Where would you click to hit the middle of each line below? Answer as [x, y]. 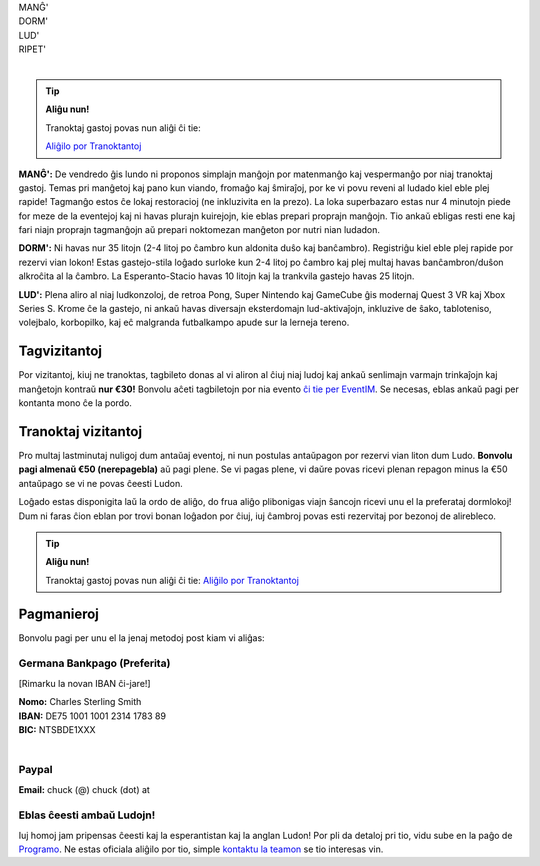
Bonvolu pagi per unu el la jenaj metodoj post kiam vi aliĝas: [141, 637]
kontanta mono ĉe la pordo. [75, 403]
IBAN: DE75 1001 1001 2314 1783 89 [92, 716]
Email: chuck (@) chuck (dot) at [84, 789]
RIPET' [32, 49]
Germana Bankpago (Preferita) [94, 663]
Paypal [35, 770]
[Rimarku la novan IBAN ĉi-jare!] [84, 683]
